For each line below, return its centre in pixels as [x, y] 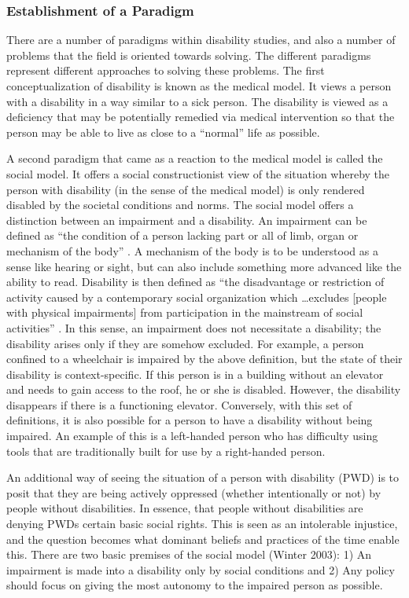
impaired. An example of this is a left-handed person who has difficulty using [192, 436]
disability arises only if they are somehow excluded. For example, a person [185, 343]
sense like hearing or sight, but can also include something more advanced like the [204, 266]
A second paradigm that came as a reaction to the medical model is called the [195, 158]
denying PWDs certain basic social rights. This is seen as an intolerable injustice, [202, 524]
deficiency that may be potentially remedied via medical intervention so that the [201, 117]
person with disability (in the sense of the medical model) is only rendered [186, 189]
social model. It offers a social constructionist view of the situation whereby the [198, 173]
